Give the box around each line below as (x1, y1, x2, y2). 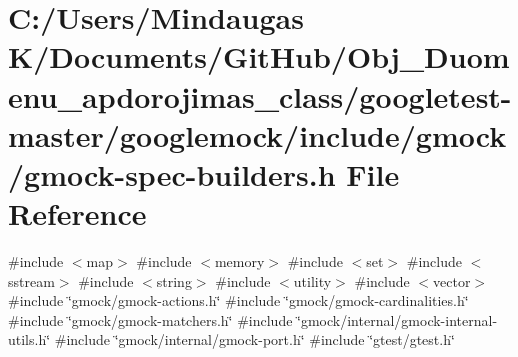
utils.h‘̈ (8, 329, 51, 350)
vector (433, 270, 471, 291)
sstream (8, 270, 55, 291)
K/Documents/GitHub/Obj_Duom (8, 36, 510, 77)
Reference (8, 193, 147, 234)
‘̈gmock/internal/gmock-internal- (297, 309, 498, 330)
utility (293, 270, 332, 291)
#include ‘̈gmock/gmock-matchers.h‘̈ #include (8, 309, 293, 330)
